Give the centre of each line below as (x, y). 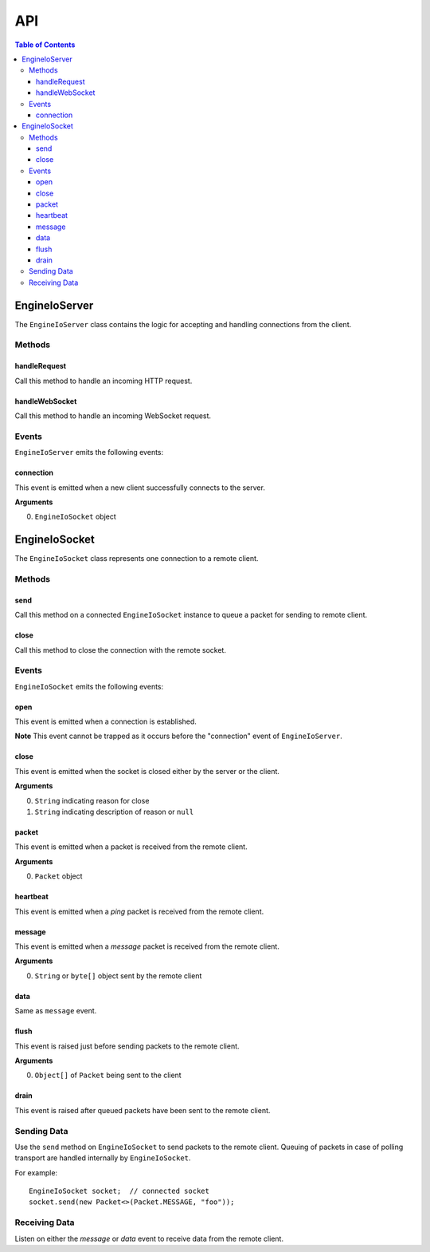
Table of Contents (45, 45)
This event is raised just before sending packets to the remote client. (127, 1046)
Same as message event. (56, 1011)
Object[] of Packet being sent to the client (108, 1075)
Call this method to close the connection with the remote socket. (121, 650)
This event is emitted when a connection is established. (106, 721)
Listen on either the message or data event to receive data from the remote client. (149, 1238)
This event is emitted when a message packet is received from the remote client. (147, 946)
